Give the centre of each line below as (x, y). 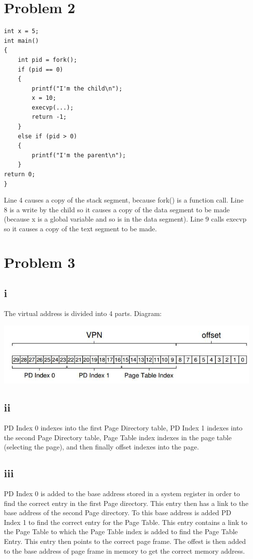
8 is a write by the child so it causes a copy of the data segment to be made (117, 209)
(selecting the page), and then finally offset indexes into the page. (101, 447)
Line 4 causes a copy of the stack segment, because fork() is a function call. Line (124, 200)
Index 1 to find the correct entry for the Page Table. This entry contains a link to (126, 522)
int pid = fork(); (47, 60)
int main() (21, 41)
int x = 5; (21, 31)
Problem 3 (40, 262)
